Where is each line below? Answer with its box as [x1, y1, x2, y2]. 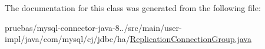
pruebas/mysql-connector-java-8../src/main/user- [5, 21, 182, 33]
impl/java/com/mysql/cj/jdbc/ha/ [5, 33, 130, 45]
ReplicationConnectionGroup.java [130, 33, 251, 45]
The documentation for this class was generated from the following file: [5, 2, 261, 13]
